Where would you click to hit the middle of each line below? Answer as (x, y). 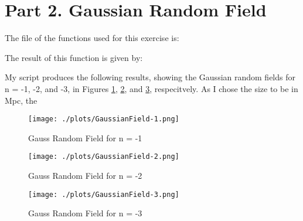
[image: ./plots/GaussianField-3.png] (104, 194)
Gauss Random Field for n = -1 (85, 137)
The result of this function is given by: (74, 57)
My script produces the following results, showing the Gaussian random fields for (150, 77)
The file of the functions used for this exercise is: (92, 38)
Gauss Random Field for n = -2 (85, 175)
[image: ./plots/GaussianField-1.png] (104, 119)
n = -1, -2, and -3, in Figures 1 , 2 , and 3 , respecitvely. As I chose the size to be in (151, 88)
